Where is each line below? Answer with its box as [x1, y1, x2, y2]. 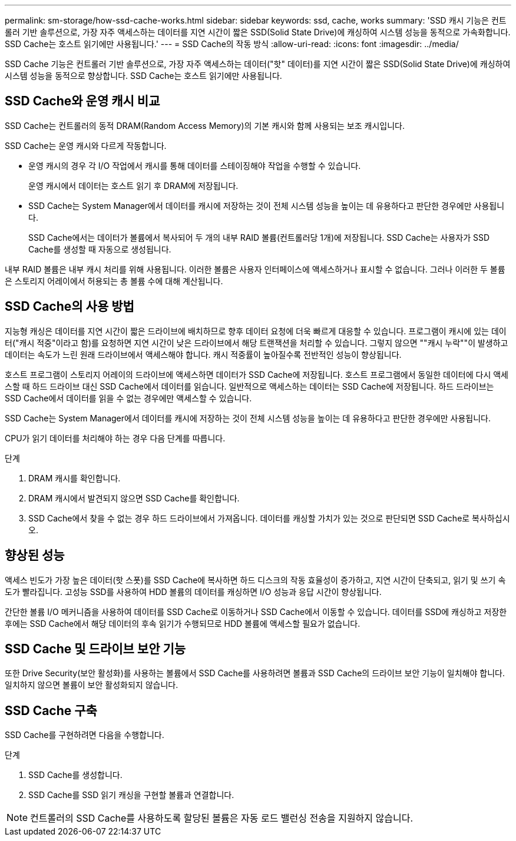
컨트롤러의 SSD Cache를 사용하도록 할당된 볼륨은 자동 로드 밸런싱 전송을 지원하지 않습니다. [30, 812, 414, 825]
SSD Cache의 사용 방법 [5, 299, 134, 314]
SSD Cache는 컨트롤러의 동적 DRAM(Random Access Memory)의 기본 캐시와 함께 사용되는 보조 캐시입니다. [5, 120, 405, 131]
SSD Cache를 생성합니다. [28, 770, 123, 780]
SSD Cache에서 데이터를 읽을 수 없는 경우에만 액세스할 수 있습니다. [5, 393, 252, 403]
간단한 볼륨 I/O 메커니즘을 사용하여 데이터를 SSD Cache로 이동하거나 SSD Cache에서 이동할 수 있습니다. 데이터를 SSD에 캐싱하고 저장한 [5, 606, 507, 617]
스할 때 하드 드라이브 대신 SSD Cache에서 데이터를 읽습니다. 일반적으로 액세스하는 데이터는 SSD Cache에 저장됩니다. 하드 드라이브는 [5, 381, 494, 391]
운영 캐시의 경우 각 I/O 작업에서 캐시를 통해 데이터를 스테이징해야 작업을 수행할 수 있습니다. [28, 160, 361, 171]
